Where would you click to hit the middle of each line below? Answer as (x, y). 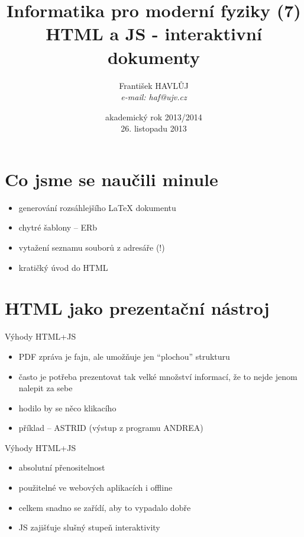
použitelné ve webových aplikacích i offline (96, 488)
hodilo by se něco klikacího (67, 407)
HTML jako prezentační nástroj (137, 308)
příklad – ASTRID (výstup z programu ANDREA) (111, 428)
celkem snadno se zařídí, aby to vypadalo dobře (105, 507)
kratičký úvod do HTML (63, 267)
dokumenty (154, 57)
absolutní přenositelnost (62, 467)
